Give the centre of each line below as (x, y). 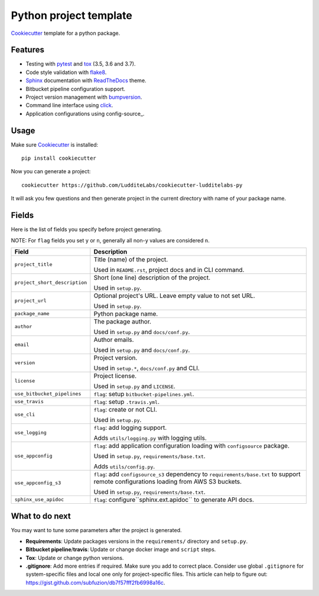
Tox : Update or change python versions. (75, 558)
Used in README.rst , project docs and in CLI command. (169, 270)
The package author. (123, 321)
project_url (30, 301)
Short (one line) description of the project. (152, 277)
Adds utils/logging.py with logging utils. (150, 438)
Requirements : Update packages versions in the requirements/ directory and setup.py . (137, 541)
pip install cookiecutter (59, 158)
